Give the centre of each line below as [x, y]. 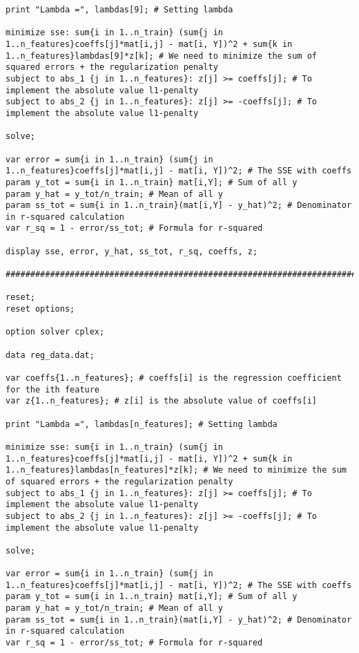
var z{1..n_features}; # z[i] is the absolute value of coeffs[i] [162, 401]
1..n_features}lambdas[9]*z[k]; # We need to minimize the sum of [162, 56]
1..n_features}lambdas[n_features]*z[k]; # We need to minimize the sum [176, 470]
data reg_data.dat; [50, 355]
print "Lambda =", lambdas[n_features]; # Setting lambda [142, 424]
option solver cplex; [55, 332]
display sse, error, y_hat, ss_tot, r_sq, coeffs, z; [132, 251]
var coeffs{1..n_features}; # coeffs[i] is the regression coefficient [174, 378]
